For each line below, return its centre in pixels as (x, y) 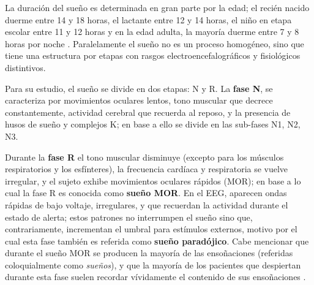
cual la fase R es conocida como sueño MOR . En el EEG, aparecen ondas (146, 193)
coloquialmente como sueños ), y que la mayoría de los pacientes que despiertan (153, 264)
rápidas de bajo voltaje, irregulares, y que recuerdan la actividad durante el (147, 204)
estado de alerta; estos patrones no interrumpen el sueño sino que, (129, 217)
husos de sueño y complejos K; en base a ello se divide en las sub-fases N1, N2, (153, 124)
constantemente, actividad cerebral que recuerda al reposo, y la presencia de (148, 112)
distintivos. (25, 67)
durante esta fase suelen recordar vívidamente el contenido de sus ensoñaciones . (155, 277)
